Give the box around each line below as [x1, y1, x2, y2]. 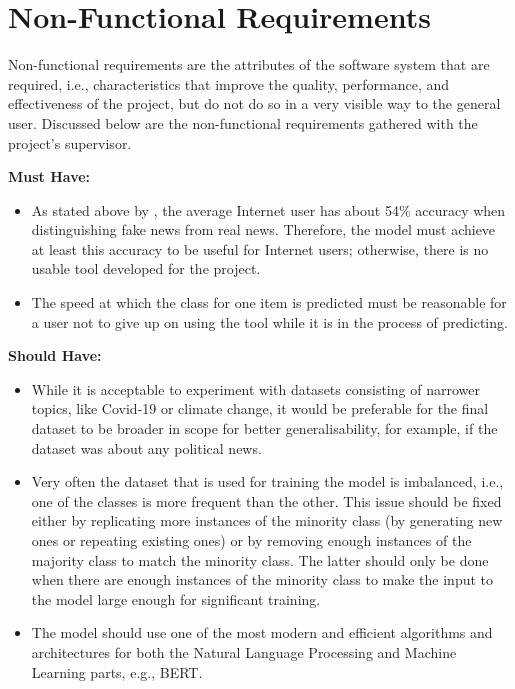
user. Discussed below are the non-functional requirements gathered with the [8, 112, 478, 133]
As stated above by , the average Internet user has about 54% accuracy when [31, 199, 506, 220]
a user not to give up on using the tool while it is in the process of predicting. [31, 311, 508, 332]
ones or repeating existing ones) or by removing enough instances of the [31, 530, 472, 550]
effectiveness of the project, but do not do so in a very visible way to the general [8, 93, 501, 114]
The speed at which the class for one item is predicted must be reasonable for [31, 292, 507, 313]
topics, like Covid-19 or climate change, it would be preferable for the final [31, 398, 489, 419]
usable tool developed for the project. [31, 258, 261, 279]
